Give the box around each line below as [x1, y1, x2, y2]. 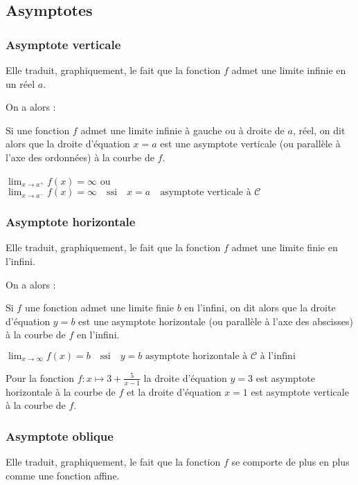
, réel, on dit [292, 122, 346, 137]
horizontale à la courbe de [6, 384, 116, 399]
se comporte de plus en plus [231, 455, 350, 469]
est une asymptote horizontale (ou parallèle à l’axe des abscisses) [78, 313, 353, 328]
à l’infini [260, 351, 296, 361]
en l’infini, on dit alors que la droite [184, 300, 336, 315]
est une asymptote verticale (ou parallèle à [160, 136, 341, 151]
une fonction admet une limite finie [24, 300, 174, 315]
